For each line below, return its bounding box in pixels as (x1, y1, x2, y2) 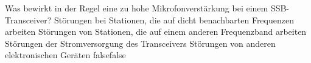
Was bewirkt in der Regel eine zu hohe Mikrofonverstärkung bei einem (5, 2, 268, 14)
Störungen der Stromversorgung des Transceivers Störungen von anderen (5, 37, 276, 49)
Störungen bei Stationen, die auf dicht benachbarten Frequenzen (54, 13, 294, 26)
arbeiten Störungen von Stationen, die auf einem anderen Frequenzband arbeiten (5, 25, 307, 38)
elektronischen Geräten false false (5, 49, 126, 61)
